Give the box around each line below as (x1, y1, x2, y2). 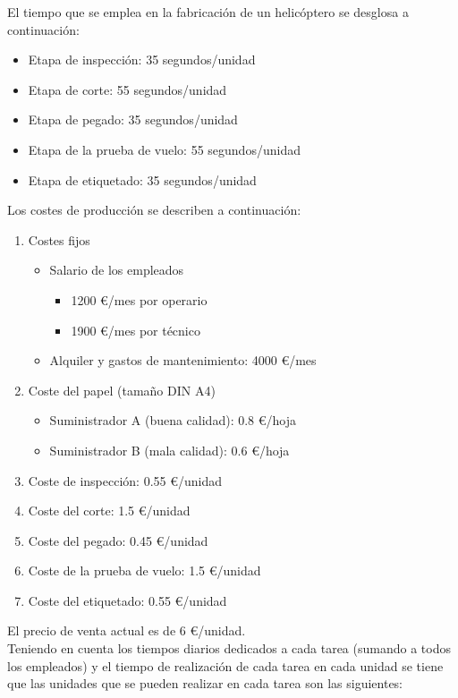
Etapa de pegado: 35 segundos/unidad (28, 110, 238, 129)
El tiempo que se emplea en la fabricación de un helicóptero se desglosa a (7, 3, 409, 21)
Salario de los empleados (49, 260, 184, 279)
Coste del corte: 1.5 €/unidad (28, 501, 191, 520)
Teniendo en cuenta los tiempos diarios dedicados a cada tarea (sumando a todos (7, 639, 451, 658)
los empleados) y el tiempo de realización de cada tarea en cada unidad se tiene (7, 656, 444, 675)
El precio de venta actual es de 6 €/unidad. (7, 621, 246, 640)
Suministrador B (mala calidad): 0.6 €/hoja (49, 440, 290, 459)
